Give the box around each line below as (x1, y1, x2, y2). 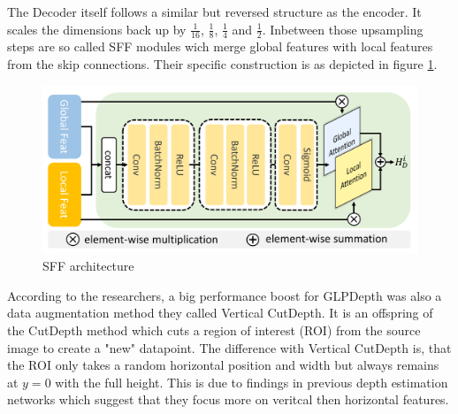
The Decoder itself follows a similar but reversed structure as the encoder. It (7, 3, 422, 20)
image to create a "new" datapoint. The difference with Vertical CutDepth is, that (7, 338, 452, 356)
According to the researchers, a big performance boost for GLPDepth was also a (7, 286, 442, 304)
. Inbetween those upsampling (262, 19, 424, 38)
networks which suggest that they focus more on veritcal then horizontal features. (7, 390, 449, 409)
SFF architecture (42, 257, 134, 275)
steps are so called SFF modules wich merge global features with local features (7, 37, 433, 56)
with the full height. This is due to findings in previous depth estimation (55, 372, 448, 391)
